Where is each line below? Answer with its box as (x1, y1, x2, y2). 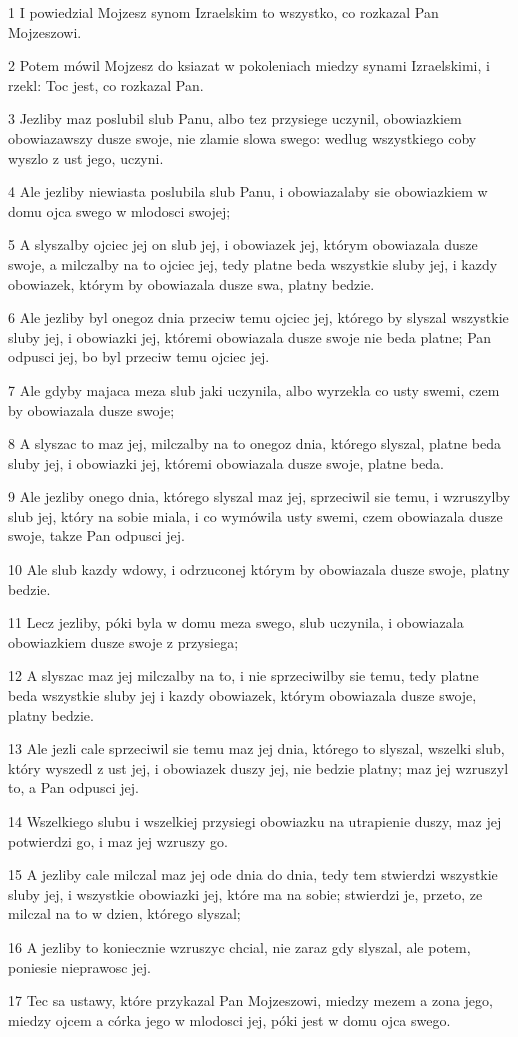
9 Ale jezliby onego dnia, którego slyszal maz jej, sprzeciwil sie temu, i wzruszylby (8, 486, 511, 507)
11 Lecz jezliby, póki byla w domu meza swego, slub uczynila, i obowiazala (8, 612, 464, 633)
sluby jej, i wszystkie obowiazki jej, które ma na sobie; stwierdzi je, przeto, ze (8, 883, 483, 904)
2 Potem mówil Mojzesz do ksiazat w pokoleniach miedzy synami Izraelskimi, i (8, 55, 490, 76)
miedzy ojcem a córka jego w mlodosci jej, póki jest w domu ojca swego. (8, 1009, 451, 1030)
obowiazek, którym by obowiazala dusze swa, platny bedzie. (8, 273, 375, 294)
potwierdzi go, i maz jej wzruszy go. (8, 830, 228, 851)
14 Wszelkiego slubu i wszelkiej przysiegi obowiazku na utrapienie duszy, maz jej (8, 811, 502, 831)
